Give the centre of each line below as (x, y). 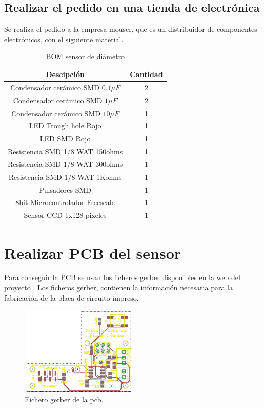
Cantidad (146, 74)
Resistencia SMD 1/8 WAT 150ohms (65, 151)
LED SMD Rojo (65, 138)
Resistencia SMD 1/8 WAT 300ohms (65, 164)
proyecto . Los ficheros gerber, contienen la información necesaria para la (118, 288)
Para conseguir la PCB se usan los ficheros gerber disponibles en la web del (122, 277)
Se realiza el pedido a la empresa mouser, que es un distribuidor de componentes (131, 29)
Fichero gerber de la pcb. (64, 400)
